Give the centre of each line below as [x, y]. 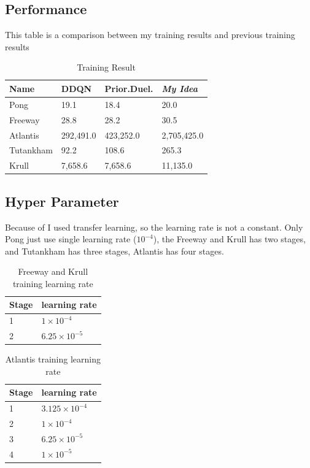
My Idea [180, 88]
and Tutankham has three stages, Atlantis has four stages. [114, 251]
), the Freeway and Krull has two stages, [229, 239]
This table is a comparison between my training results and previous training [150, 35]
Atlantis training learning [53, 359]
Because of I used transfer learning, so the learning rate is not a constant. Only [154, 227]
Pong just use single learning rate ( [71, 239]
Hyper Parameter [62, 201]
